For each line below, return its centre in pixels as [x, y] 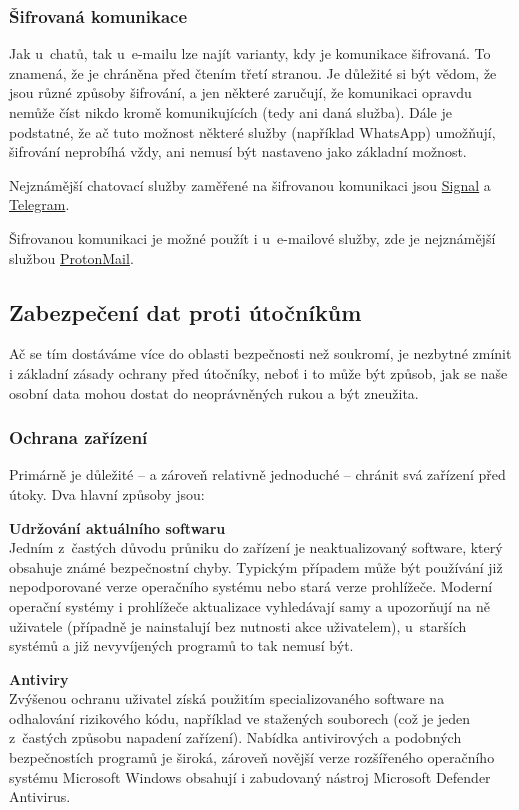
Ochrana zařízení [78, 437]
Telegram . [39, 204]
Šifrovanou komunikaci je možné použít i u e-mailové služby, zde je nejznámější [252, 237]
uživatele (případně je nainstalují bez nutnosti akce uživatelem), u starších [238, 625]
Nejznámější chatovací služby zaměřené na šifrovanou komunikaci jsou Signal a [250, 184]
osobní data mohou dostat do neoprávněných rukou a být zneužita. [214, 392]
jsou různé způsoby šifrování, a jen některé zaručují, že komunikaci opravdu [240, 92]
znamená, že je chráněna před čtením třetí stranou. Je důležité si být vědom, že [253, 72]
